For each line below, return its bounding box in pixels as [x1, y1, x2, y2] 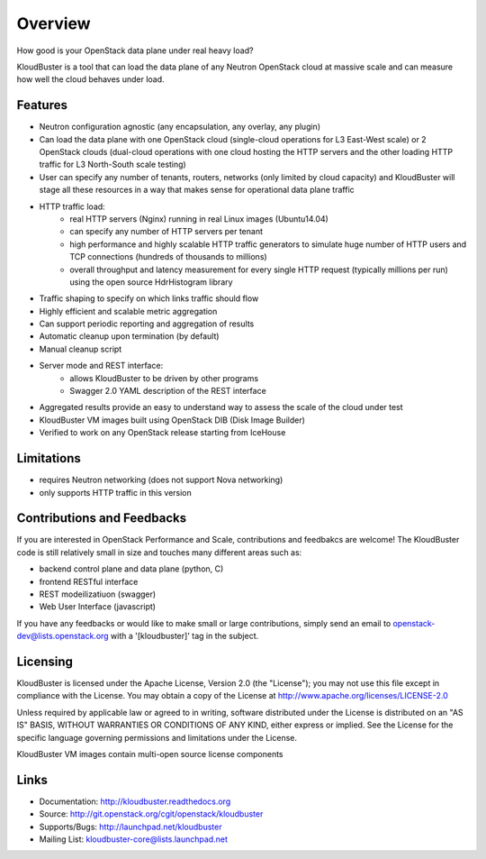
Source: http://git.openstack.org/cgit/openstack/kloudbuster [39, 809, 264, 819]
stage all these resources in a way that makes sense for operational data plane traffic [39, 185, 355, 196]
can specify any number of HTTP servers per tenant [69, 226, 263, 237]
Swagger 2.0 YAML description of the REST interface [69, 386, 267, 397]
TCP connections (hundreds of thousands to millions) [69, 251, 267, 262]
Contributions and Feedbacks [16, 510, 187, 526]
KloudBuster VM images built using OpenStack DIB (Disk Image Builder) [39, 415, 306, 425]
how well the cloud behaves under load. [16, 74, 166, 85]
